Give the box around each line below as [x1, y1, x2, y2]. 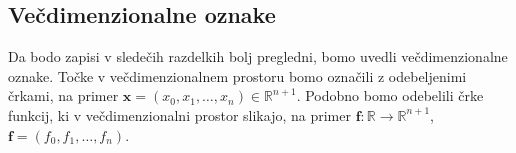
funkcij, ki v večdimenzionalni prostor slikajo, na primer [8, 104, 351, 125]
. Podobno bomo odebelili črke [296, 85, 484, 106]
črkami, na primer [8, 85, 119, 106]
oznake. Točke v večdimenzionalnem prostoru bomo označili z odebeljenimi [8, 65, 467, 86]
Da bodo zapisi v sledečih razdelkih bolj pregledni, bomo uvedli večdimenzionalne [8, 46, 508, 67]
